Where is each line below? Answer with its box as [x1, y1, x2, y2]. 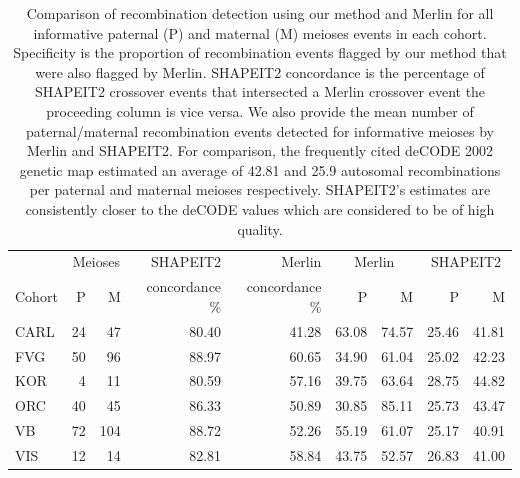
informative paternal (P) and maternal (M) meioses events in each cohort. [33, 22, 487, 43]
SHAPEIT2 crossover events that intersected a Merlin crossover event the [34, 81, 486, 102]
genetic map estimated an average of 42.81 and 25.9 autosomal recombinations [19, 159, 501, 180]
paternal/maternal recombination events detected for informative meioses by [26, 120, 494, 141]
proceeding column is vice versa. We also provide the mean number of [46, 100, 474, 121]
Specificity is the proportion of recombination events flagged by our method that [13, 42, 507, 63]
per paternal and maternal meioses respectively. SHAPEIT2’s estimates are [29, 179, 491, 200]
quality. [237, 218, 283, 239]
